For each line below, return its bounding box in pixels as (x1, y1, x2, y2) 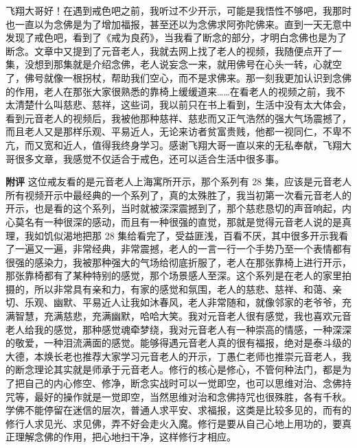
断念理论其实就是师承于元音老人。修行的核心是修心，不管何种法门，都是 (14, 362, 342, 377)
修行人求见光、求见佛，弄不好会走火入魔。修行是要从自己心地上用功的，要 (5, 416, 342, 430)
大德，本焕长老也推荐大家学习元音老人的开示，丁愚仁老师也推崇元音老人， (5, 349, 342, 363)
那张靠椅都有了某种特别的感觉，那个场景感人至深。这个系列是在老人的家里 (5, 268, 342, 283)
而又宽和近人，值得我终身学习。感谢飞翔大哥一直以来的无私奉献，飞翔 (24, 137, 342, 152)
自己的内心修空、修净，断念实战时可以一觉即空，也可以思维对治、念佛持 (24, 376, 352, 390)
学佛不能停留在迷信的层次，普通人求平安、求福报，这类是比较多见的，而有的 (5, 403, 352, 417)
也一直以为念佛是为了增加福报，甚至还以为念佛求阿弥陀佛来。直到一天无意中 (5, 16, 352, 31)
